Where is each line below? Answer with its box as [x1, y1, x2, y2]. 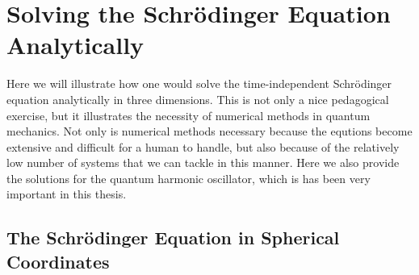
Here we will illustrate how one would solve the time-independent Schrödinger [6, 75, 392, 92]
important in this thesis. [6, 185, 127, 202]
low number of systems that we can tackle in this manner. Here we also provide [6, 154, 400, 171]
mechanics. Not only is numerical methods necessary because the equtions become [6, 123, 413, 140]
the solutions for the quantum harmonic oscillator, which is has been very [6, 169, 371, 186]
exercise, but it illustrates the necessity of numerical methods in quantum [6, 106, 371, 123]
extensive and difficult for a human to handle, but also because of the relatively [6, 138, 400, 155]
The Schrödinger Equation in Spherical [6, 225, 340, 250]
